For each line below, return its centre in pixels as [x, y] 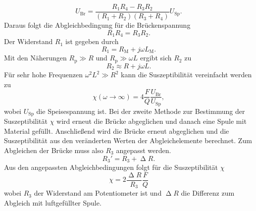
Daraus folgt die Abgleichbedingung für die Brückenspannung [97, 25]
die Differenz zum [208, 193]
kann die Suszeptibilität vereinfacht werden [186, 75]
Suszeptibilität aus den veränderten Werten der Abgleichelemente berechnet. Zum [128, 140]
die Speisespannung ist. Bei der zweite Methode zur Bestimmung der [141, 111]
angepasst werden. [144, 150]
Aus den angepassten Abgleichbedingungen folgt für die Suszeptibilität [111, 167]
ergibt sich [156, 58]
